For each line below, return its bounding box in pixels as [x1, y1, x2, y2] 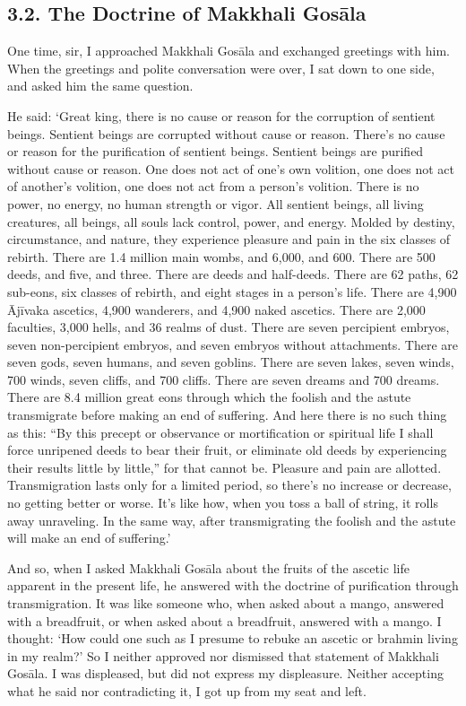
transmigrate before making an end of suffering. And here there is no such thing [7, 405, 447, 424]
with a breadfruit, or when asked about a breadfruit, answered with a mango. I [7, 611, 442, 630]
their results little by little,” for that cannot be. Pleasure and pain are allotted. [7, 458, 442, 476]
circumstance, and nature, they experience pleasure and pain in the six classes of [7, 230, 451, 248]
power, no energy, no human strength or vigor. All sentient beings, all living [7, 194, 424, 213]
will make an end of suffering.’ [7, 528, 171, 547]
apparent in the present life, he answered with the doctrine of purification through [7, 576, 459, 595]
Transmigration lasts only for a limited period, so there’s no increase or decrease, [7, 475, 452, 494]
